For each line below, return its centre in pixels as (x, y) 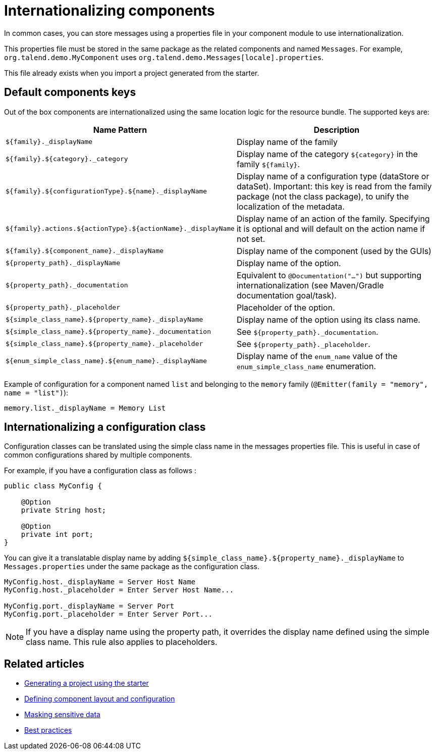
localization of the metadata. (290, 206)
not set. (251, 239)
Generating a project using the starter (87, 683)
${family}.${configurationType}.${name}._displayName (106, 191)
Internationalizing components (110, 11)
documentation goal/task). (286, 295)
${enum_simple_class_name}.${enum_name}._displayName (106, 361)
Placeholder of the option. (286, 307)
